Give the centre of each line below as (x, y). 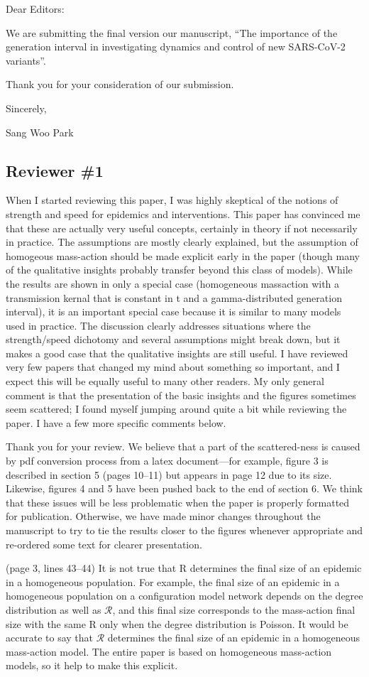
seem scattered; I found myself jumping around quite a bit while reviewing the (176, 409)
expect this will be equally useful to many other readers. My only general (165, 381)
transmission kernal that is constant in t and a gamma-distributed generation (174, 297)
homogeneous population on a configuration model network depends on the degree (184, 596)
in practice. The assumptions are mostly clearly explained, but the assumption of (182, 242)
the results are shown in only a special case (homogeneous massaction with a (173, 283)
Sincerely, (26, 108)
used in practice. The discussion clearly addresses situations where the (158, 325)
